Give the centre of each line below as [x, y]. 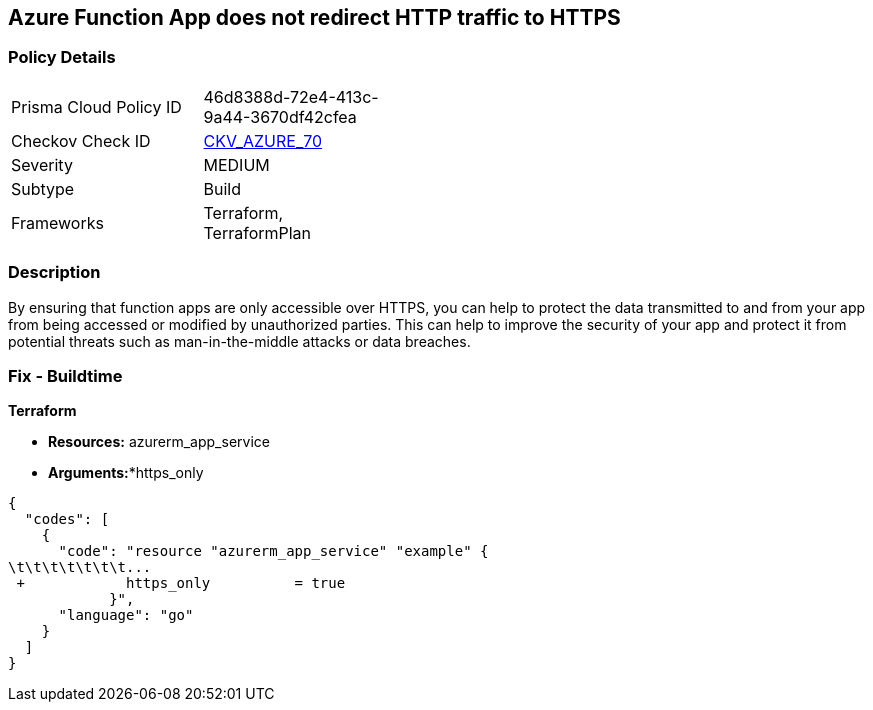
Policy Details [62, 57]
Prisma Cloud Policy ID [96, 106]
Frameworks [57, 222]
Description [54, 272]
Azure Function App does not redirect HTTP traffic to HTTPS [314, 17]
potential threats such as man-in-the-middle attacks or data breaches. [239, 341]
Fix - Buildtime [65, 375]
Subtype [43, 188]
